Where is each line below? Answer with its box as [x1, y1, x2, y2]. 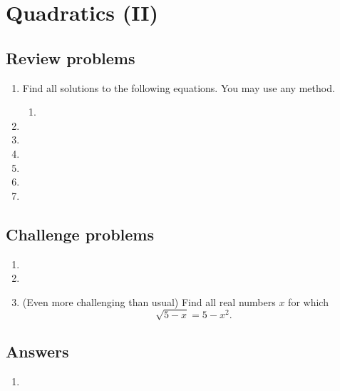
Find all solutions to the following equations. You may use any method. [22, 80, 335, 95]
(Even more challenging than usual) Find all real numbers [22, 294, 276, 309]
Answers [6, 340, 69, 362]
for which [288, 294, 329, 309]
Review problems [6, 46, 135, 68]
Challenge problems [6, 223, 154, 245]
